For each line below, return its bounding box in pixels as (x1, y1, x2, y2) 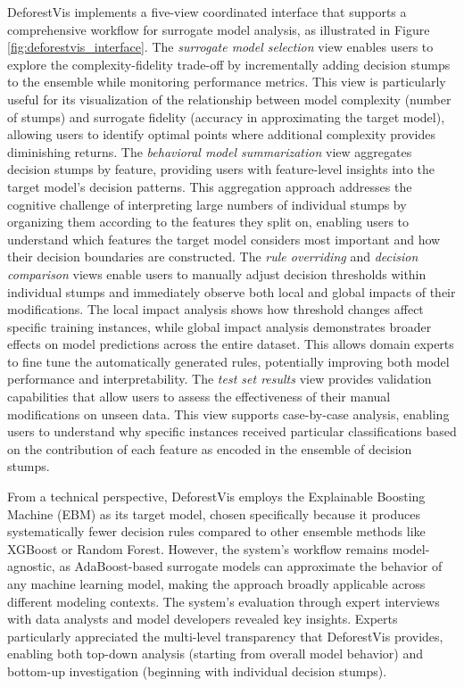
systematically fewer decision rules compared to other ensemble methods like (7, 522, 426, 541)
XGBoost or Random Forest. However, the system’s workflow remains (7, 539, 389, 558)
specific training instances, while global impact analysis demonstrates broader (7, 317, 432, 335)
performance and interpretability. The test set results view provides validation (7, 369, 432, 388)
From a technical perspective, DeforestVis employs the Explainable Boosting (7, 487, 426, 506)
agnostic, (7, 557, 55, 575)
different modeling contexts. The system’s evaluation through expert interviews (7, 592, 440, 610)
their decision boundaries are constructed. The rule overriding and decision (7, 247, 418, 266)
